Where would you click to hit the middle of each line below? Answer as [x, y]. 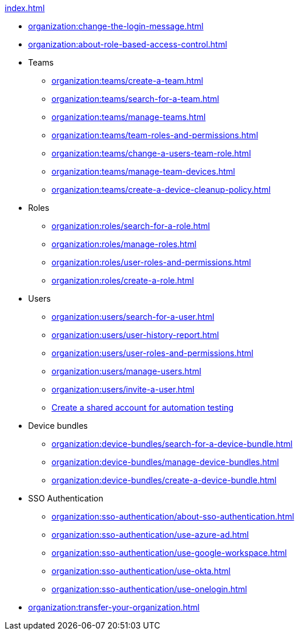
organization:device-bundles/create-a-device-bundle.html [164, 480]
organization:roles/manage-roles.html [124, 244]
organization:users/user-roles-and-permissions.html [152, 353]
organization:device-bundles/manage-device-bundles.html [165, 462]
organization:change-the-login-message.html [116, 26]
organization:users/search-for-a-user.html [133, 317]
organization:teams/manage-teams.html [129, 117]
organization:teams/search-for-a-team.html [135, 99]
